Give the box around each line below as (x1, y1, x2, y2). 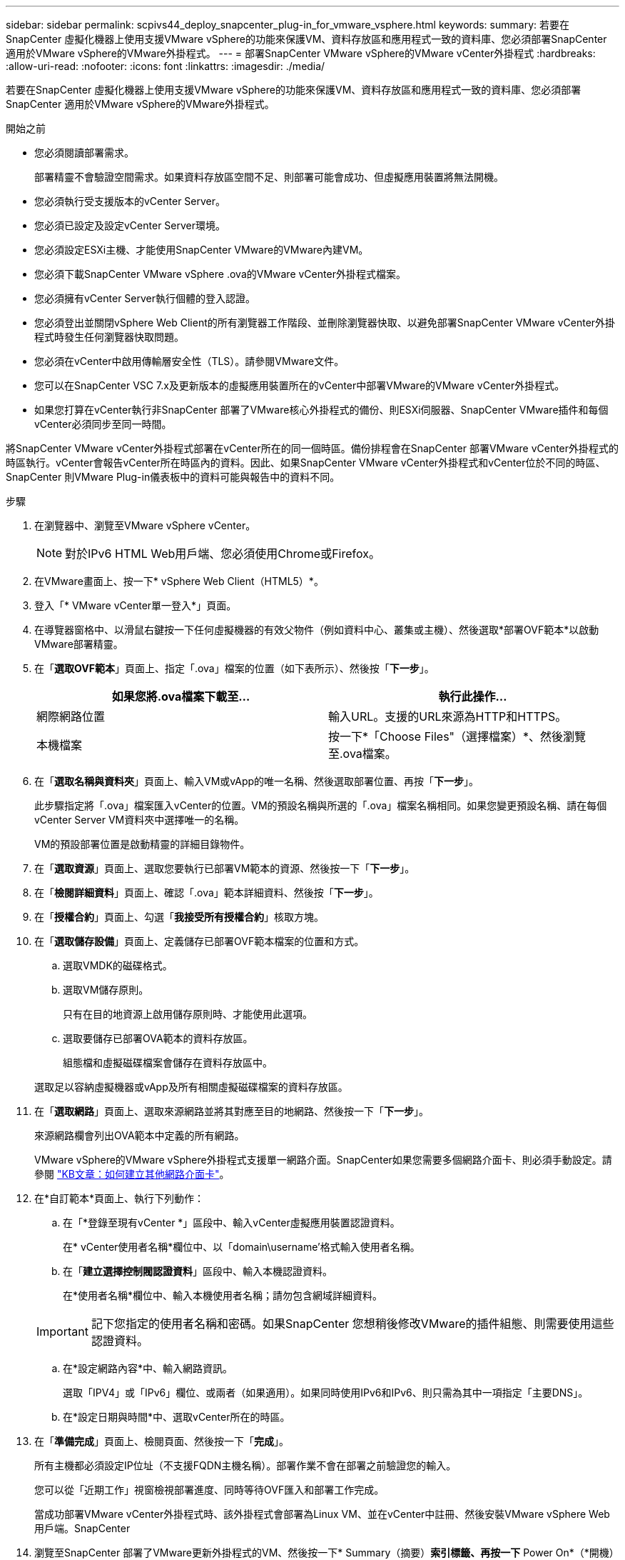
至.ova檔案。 (328, 746, 397, 761)
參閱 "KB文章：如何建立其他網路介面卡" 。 (34, 1168, 230, 1180)
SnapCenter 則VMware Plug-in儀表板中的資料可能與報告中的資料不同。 (6, 471, 340, 483)
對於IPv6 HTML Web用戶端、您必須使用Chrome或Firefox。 (65, 546, 380, 561)
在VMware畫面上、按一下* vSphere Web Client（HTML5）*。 (34, 575, 324, 587)
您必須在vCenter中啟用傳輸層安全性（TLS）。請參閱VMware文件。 (34, 355, 345, 367)
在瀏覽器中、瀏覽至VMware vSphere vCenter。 (34, 519, 256, 531)
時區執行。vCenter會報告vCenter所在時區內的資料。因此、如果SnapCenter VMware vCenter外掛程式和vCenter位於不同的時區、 (6, 456, 606, 469)
